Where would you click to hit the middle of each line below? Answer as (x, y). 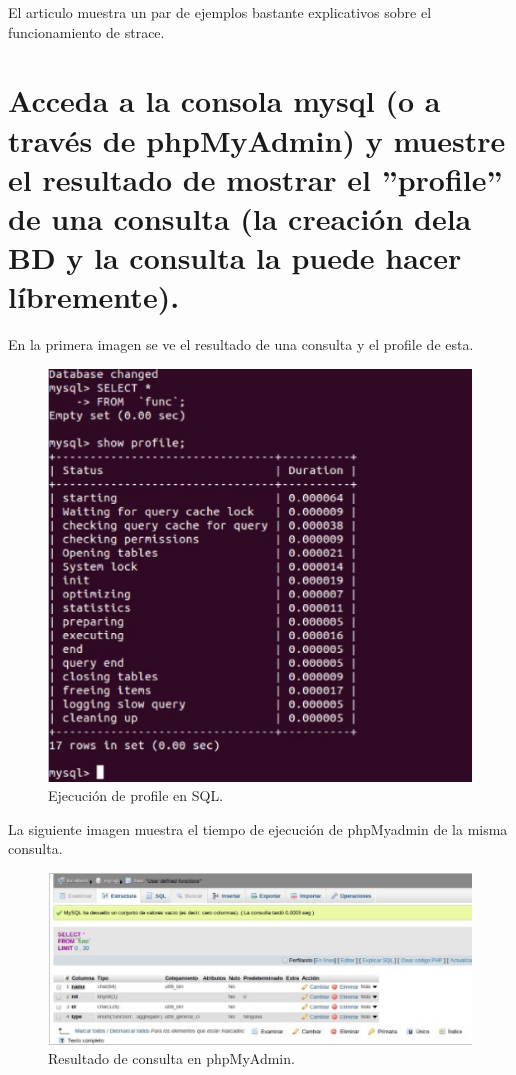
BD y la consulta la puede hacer (235, 257)
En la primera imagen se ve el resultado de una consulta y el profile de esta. (241, 344)
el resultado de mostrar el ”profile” (255, 178)
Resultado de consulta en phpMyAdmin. (171, 1058)
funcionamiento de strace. (86, 31)
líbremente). (94, 296)
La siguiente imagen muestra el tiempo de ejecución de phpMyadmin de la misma (258, 828)
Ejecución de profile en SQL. (136, 795)
